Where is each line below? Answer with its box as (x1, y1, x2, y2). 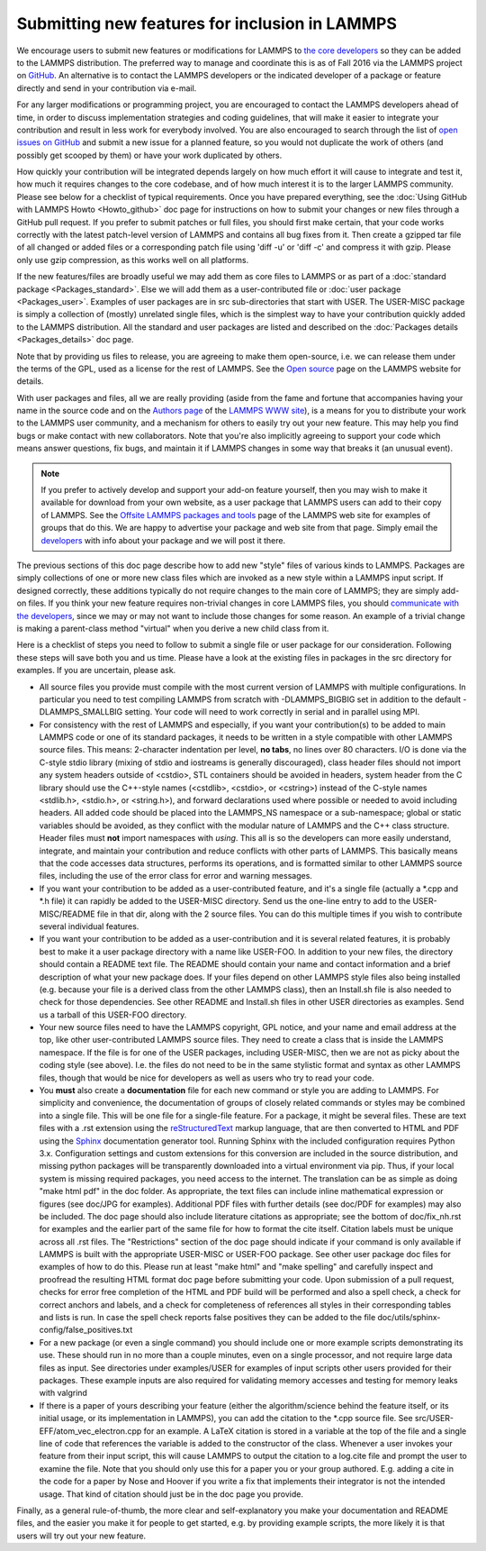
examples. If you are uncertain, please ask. (16, 665, 176, 676)
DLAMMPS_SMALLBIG (39, 707, 123, 717)
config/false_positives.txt (39, 1325, 133, 1336)
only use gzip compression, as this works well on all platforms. (16, 254, 249, 265)
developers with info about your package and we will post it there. (40, 534, 286, 545)
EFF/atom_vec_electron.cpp (39, 1425, 142, 1437)
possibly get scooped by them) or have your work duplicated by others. (16, 150, 283, 160)
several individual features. (39, 920, 139, 932)
